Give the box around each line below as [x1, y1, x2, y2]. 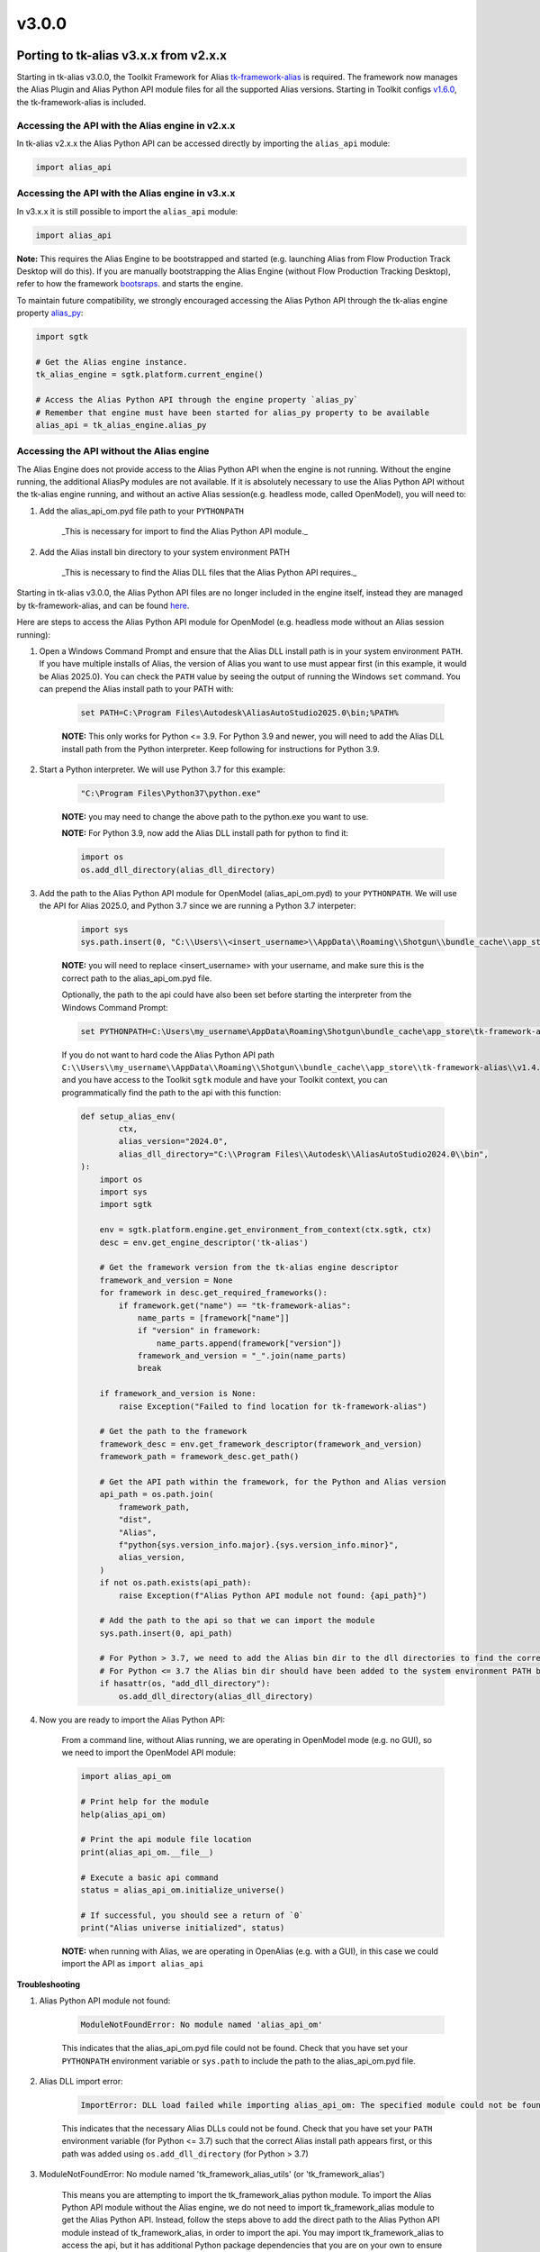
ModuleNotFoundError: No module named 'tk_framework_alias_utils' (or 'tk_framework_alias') [39, 2169, 385, 2180]
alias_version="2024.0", [118, 1136, 229, 1147]
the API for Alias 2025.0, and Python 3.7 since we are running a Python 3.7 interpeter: [39, 901, 356, 912]
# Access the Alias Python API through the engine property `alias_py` [35, 395, 359, 405]
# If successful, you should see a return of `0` [80, 1910, 304, 1921]
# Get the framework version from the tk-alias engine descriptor [99, 1262, 400, 1273]
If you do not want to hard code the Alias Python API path [61, 1049, 274, 1060]
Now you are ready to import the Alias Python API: [39, 1714, 225, 1725]
